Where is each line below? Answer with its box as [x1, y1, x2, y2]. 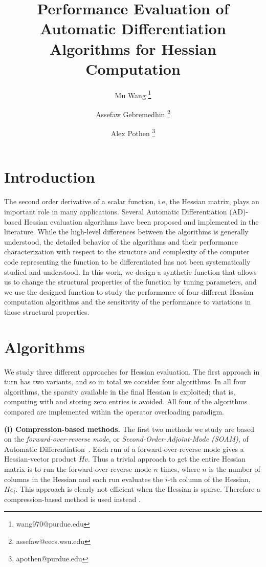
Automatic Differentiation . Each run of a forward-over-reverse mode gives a [4, 443, 244, 454]
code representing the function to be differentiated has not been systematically [4, 256, 251, 267]
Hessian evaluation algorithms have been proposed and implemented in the [24, 216, 259, 227]
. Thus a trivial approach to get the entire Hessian [88, 453, 246, 464]
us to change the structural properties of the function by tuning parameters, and [4, 276, 257, 287]
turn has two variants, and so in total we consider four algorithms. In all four [4, 376, 246, 387]
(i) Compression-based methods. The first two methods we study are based [4, 423, 255, 434]
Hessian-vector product [4, 453, 77, 464]
